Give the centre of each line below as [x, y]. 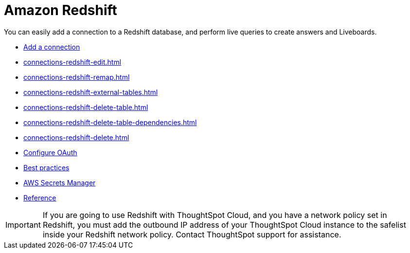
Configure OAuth [50, 152]
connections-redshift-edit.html [72, 62]
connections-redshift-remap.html [77, 77]
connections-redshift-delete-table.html [86, 107]
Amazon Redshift [61, 10]
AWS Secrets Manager [60, 182]
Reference [40, 198]
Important [23, 225]
